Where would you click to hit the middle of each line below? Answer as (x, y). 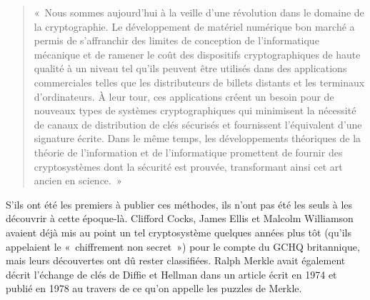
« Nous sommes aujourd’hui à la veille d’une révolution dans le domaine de (199, 12)
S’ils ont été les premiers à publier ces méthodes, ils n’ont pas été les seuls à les (179, 204)
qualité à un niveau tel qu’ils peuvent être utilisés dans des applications (190, 68)
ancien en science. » (78, 180)
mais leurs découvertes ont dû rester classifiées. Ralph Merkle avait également (176, 260)
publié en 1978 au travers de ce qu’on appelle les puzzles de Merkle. (154, 288)
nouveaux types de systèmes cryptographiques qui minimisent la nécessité (195, 110)
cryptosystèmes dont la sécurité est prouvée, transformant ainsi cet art (188, 166)
